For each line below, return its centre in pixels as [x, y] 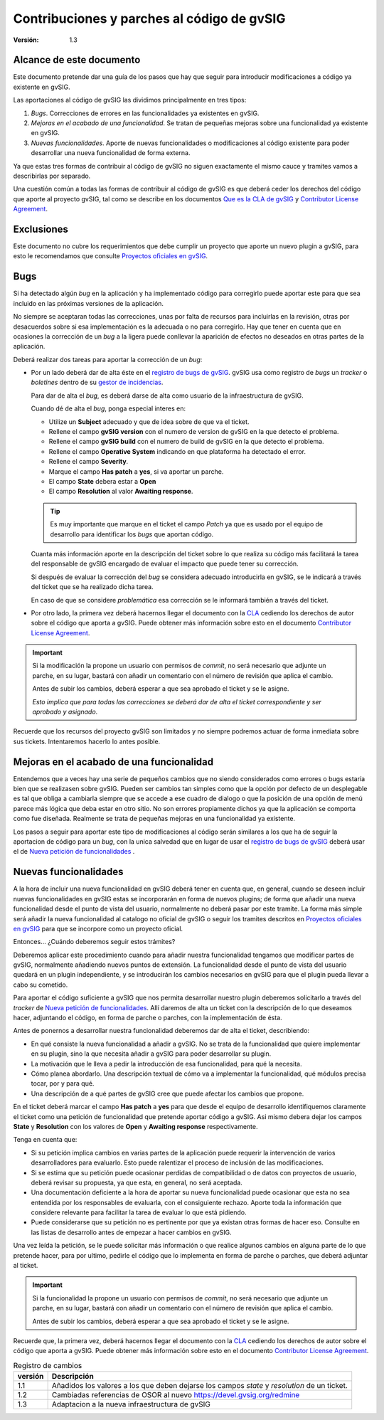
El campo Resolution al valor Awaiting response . [121, 492]
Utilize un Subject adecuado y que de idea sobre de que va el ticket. [149, 422]
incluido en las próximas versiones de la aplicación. [88, 303]
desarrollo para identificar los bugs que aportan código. [132, 534]
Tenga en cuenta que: [45, 1140]
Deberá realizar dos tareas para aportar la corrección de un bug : [108, 359]
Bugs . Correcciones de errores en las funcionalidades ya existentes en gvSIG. [145, 113]
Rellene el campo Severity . [89, 462]
